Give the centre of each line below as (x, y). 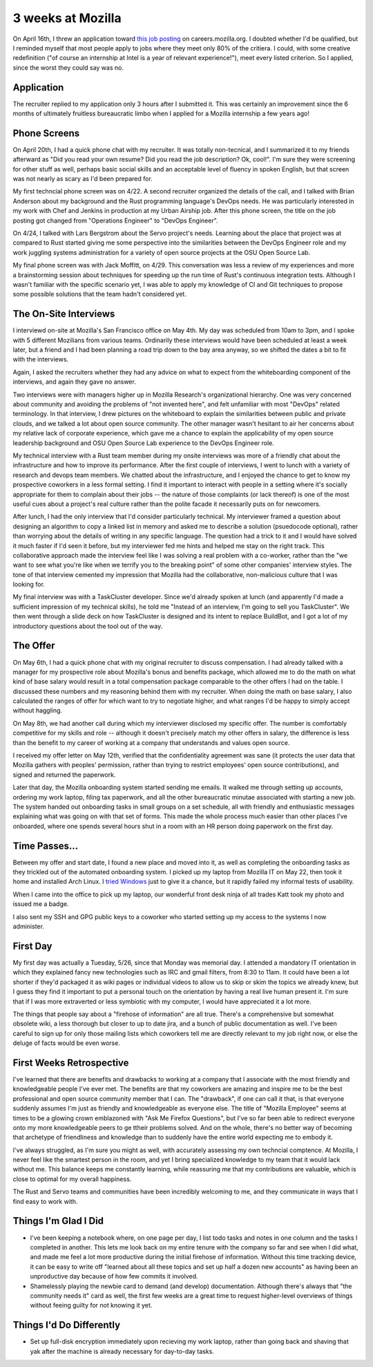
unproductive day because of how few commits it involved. (114, 1276)
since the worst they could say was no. (68, 67)
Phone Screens (46, 133)
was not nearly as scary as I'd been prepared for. (83, 179)
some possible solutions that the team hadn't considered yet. (99, 294)
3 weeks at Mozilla (67, 18)
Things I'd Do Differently (67, 1325)
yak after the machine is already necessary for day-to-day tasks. (122, 1351)
